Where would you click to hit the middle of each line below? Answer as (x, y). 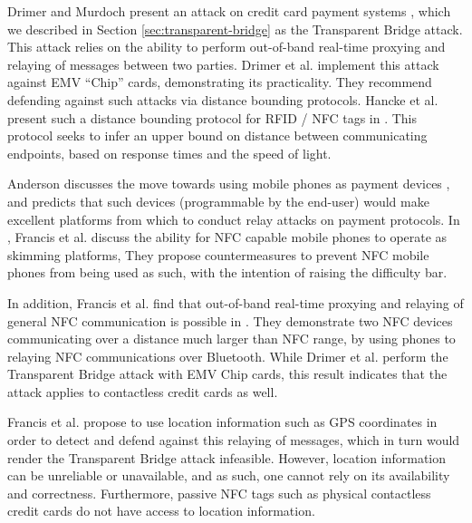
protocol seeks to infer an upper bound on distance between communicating (217, 136)
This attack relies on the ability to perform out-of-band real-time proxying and (226, 47)
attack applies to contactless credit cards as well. (143, 391)
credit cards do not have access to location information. (161, 511)
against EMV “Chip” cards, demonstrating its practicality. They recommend (220, 82)
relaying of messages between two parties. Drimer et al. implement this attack (223, 64)
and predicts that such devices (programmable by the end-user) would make (218, 201)
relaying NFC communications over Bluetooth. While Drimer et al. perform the (228, 356)
